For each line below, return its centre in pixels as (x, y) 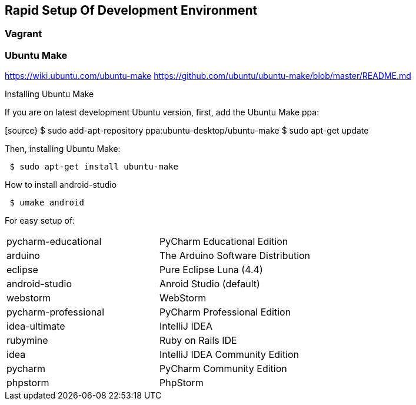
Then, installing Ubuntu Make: (63, 149)
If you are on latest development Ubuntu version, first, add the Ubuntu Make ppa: (162, 112)
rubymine (27, 341)
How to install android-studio (61, 185)
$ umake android (47, 203)
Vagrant (24, 34)
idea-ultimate (36, 326)
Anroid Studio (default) (210, 284)
